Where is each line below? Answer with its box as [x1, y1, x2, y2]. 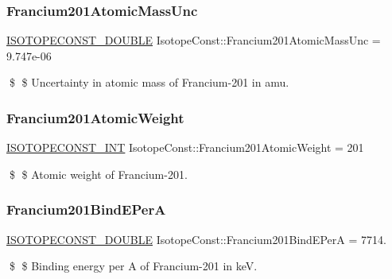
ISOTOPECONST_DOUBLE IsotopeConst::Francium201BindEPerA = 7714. [6, 231, 386, 247]
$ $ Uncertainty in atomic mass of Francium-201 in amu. [9, 74, 289, 91]
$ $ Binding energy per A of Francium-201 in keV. [9, 258, 258, 274]
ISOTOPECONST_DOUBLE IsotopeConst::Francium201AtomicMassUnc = [6, 32, 381, 48]
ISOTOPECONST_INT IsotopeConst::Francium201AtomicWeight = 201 [6, 139, 364, 156]
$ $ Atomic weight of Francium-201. [9, 165, 188, 182]
